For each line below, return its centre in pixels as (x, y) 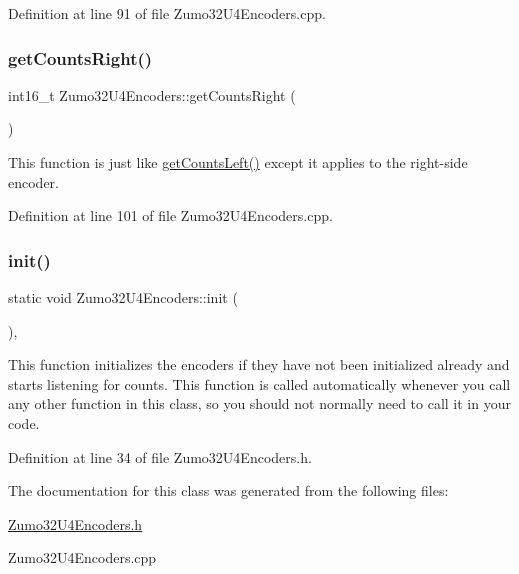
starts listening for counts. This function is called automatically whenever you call (259, 383)
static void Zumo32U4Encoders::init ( (123, 297)
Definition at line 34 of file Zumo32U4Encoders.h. (160, 456)
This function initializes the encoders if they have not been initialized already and (259, 364)
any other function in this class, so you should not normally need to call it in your (259, 403)
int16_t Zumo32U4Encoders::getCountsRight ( (152, 94)
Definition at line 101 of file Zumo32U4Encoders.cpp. (170, 215)
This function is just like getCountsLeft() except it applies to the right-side (238, 162)
